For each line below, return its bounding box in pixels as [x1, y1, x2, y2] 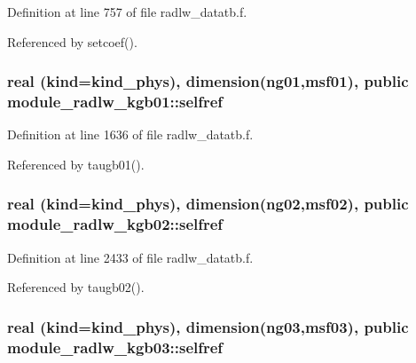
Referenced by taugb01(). [7, 154, 145, 173]
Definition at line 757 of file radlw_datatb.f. [7, 3, 247, 20]
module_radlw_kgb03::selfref [7, 335, 224, 358]
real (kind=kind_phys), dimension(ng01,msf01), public [7, 70, 409, 92]
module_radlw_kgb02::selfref [7, 213, 224, 235]
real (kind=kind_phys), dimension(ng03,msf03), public [7, 315, 409, 337]
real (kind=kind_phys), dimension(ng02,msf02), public [7, 193, 409, 215]
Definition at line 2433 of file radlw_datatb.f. [7, 248, 254, 266]
